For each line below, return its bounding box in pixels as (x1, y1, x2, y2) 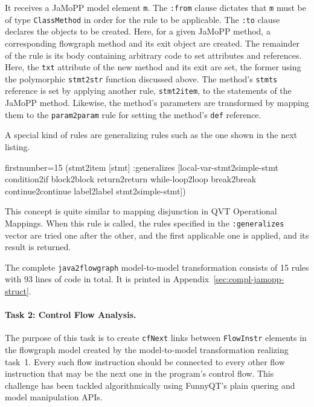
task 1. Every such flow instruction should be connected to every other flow (5, 355, 285, 368)
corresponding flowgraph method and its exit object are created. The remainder (5, 36, 300, 49)
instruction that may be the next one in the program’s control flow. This (5, 367, 274, 380)
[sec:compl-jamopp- (213, 273, 284, 285)
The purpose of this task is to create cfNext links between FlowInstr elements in (5, 331, 307, 344)
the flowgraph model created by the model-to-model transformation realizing (5, 343, 289, 356)
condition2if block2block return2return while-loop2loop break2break (5, 173, 257, 185)
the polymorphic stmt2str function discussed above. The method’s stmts (5, 72, 278, 85)
